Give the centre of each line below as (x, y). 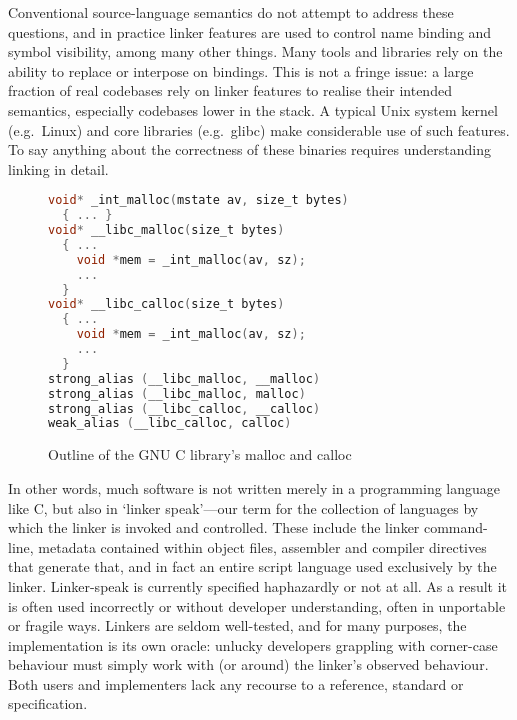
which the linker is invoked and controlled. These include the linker (214, 527)
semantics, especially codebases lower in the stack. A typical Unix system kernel (253, 109)
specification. (48, 703)
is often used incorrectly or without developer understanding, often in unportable (257, 605)
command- (455, 527)
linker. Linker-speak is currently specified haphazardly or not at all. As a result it (258, 585)
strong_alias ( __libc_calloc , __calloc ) (184, 408)
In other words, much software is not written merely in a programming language (254, 487)
